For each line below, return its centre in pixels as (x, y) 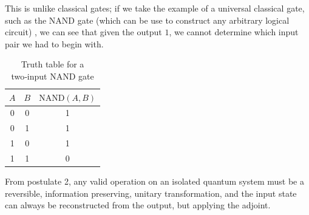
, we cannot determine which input (234, 32)
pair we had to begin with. (54, 43)
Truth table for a (53, 64)
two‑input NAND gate (53, 76)
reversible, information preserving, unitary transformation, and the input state (151, 193)
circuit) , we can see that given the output (83, 32)
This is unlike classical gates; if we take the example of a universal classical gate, (155, 8)
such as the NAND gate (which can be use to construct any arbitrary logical (147, 20)
